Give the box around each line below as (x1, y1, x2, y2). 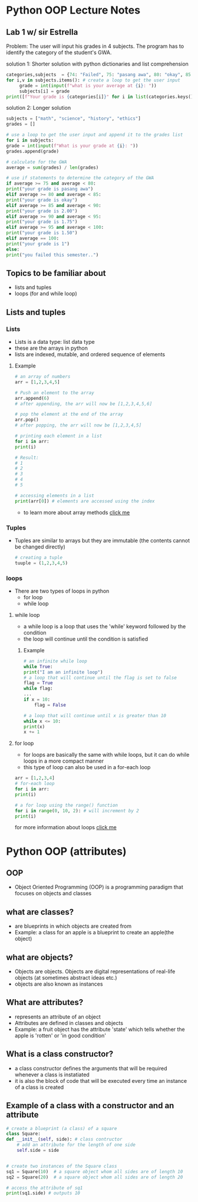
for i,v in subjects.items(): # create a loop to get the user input (6, 77, 181, 83)
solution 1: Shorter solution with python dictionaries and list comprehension (6, 60, 189, 67)
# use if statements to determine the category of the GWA (6, 175, 154, 181)
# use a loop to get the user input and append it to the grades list (6, 132, 183, 138)
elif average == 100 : (6, 235, 60, 241)
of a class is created (14, 1083, 64, 1091)
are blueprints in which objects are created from (14, 922, 132, 930)
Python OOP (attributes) (6, 845, 127, 858)
